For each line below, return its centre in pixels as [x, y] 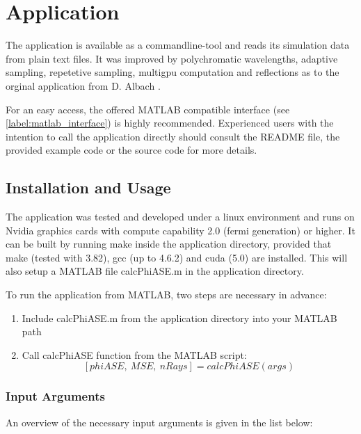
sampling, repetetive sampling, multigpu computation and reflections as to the [173, 72]
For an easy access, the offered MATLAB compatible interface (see [148, 109]
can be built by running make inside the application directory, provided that [169, 244]
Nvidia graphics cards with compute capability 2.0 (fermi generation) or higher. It [180, 230]
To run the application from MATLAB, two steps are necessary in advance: [166, 295]
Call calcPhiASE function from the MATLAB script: [134, 354]
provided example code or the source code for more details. [131, 150]
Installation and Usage [88, 187]
